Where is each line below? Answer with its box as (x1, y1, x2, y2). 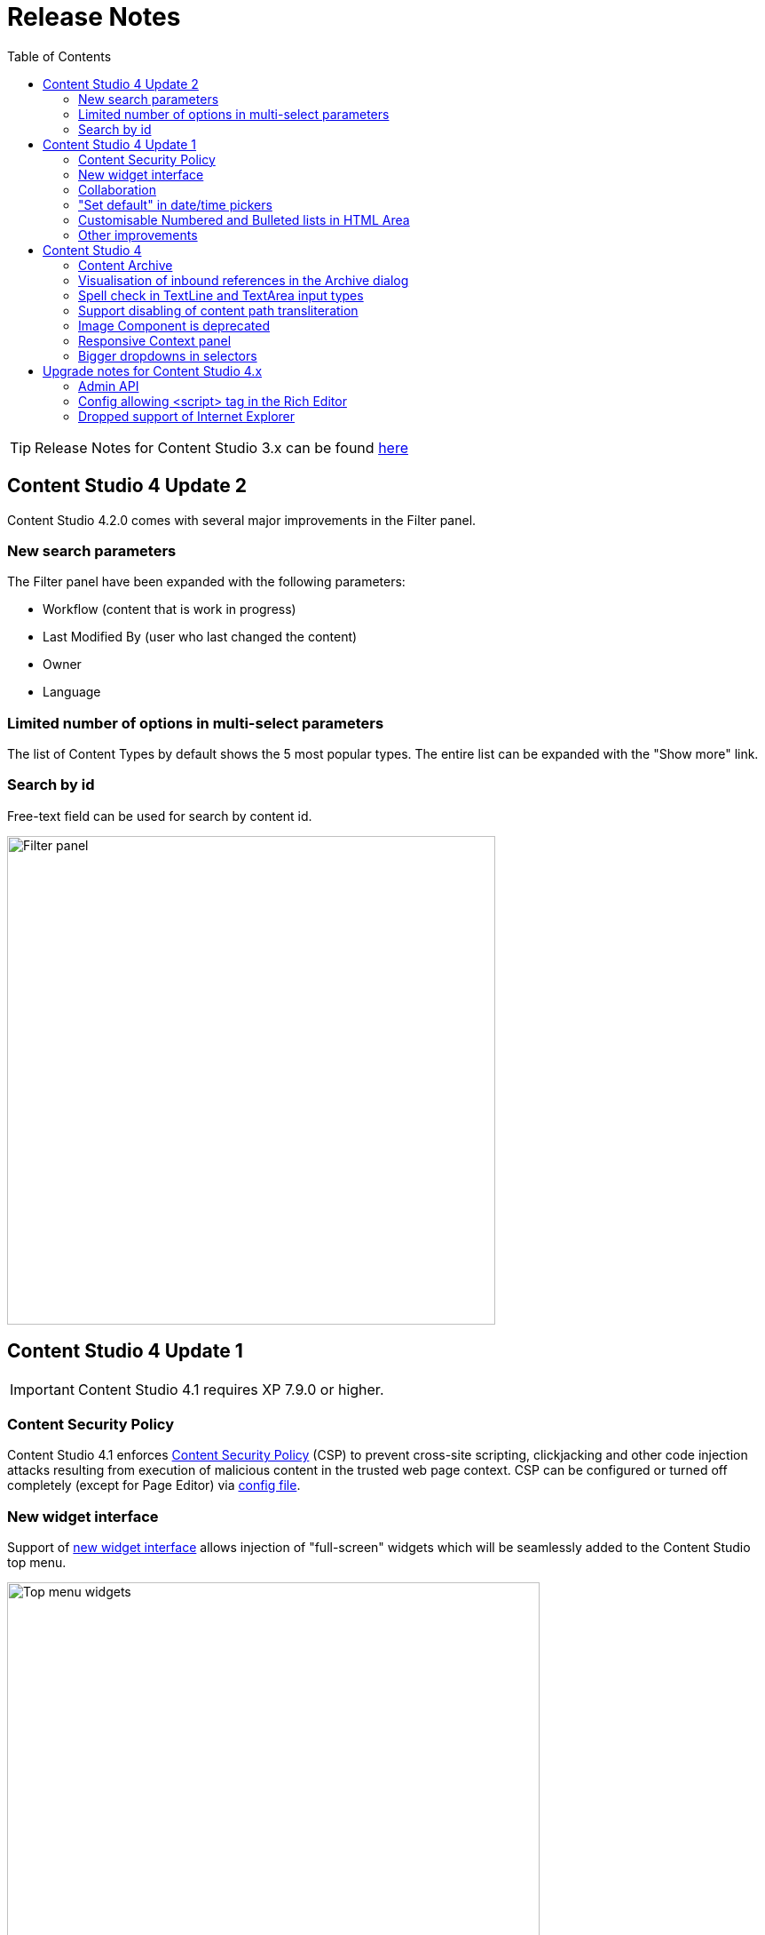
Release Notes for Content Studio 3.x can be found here (35, 438, 408, 457)
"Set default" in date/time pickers (78, 196, 272, 212)
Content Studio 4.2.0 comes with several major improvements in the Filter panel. (7, 512, 477, 528)
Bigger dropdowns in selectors (78, 347, 257, 363)
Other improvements (78, 227, 198, 243)
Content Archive (78, 257, 173, 273)
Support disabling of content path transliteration (78, 302, 359, 318)
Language (43, 684, 101, 700)
